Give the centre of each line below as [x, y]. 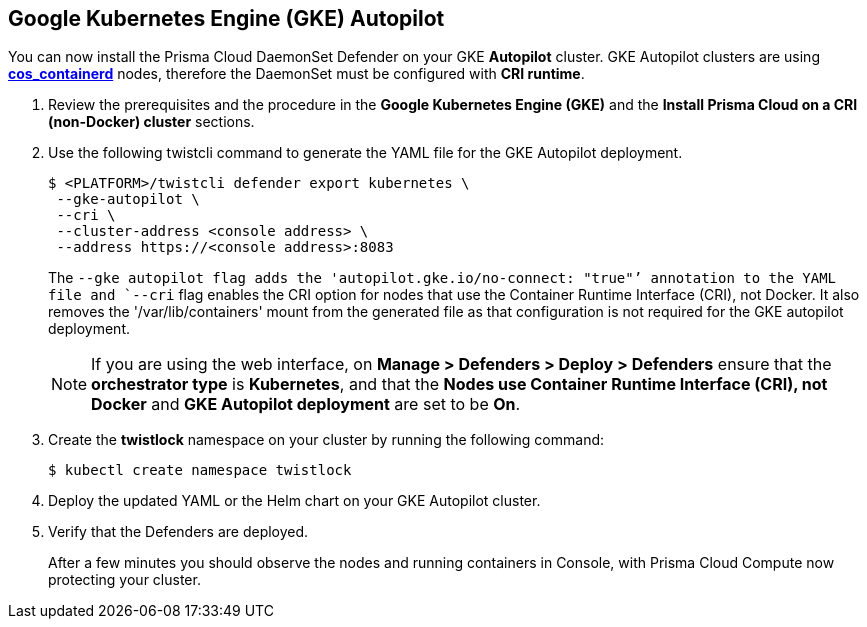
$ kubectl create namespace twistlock [200, 470]
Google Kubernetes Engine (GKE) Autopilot [226, 18]
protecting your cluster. [124, 580]
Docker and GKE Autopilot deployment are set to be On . [306, 404]
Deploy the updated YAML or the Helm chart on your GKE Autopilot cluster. [294, 501]
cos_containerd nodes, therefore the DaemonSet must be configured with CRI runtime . [296, 74]
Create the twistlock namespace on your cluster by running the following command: [326, 440]
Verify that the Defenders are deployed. [178, 532]
